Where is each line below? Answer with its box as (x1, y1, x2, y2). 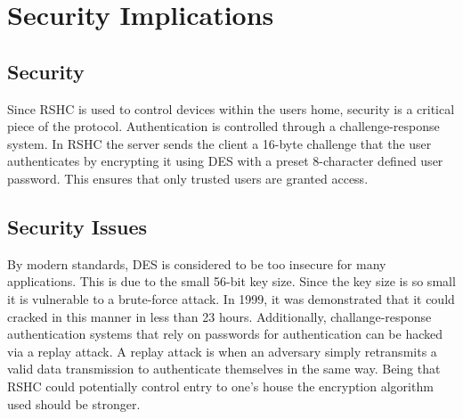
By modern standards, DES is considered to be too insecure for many (7, 254, 386, 273)
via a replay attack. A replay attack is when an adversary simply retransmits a (7, 341, 437, 360)
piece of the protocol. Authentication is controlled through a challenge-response (7, 117, 440, 136)
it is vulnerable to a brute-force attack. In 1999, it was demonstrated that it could (7, 289, 455, 308)
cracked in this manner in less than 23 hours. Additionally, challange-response (7, 307, 432, 325)
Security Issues (7, 212, 148, 240)
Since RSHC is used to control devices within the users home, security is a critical (7, 99, 455, 118)
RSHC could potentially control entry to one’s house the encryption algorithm (7, 376, 434, 395)
